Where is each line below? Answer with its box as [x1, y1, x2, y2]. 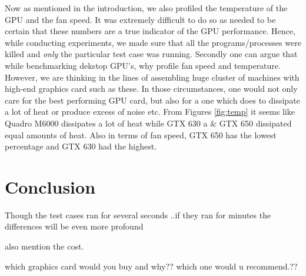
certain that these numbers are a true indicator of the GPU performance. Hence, [5, 25, 295, 37]
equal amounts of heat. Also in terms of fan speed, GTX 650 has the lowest [5, 128, 277, 141]
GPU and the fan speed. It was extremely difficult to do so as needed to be [5, 13, 276, 25]
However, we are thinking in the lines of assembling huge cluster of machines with [5, 71, 300, 83]
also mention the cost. [5, 240, 84, 252]
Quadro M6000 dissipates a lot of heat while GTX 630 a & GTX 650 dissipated [5, 117, 292, 129]
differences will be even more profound [5, 220, 144, 232]
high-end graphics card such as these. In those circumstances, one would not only [5, 82, 298, 95]
